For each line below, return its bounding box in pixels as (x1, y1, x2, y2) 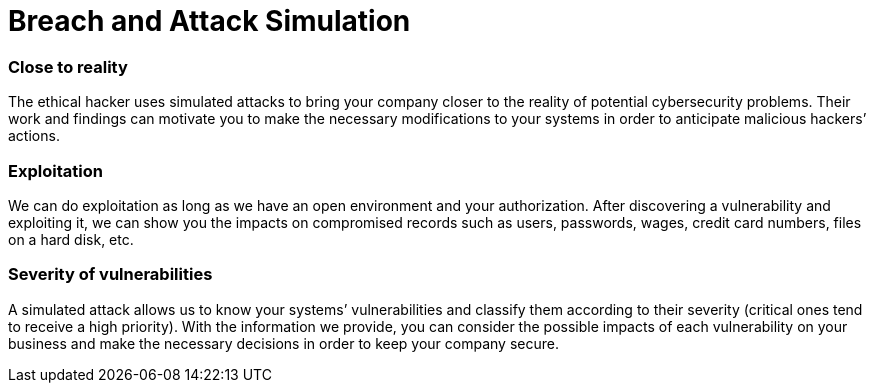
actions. (8, 127, 60, 145)
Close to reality (8, 56, 128, 77)
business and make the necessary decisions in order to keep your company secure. (8, 334, 559, 352)
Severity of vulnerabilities (8, 264, 213, 285)
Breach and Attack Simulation (8, 4, 411, 38)
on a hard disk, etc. (8, 230, 134, 248)
